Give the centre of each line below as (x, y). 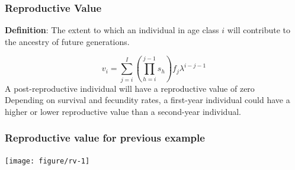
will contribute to (259, 30)
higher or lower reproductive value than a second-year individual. (123, 111)
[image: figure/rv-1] (47, 161)
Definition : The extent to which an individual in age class (112, 30)
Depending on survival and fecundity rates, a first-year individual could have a (147, 100)
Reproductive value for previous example (105, 138)
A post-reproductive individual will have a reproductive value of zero (130, 88)
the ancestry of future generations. (67, 41)
